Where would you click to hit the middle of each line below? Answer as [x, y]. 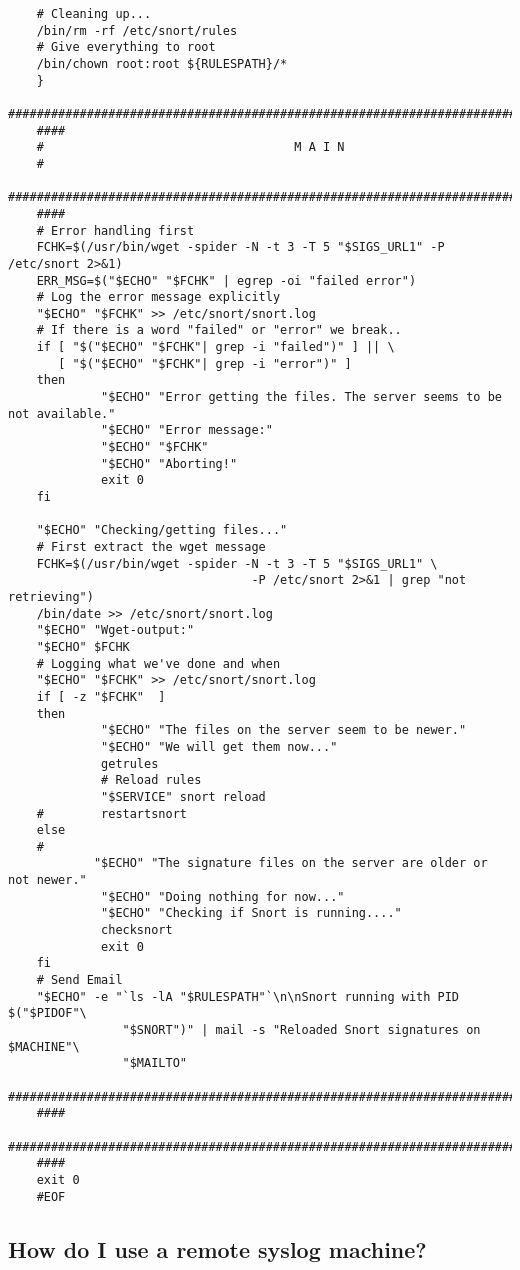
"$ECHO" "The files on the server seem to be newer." [284, 730]
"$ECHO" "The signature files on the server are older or [290, 863]
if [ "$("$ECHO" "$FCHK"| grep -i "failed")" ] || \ [215, 347]
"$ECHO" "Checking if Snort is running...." [251, 913]
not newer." [47, 880]
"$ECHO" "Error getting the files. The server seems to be [301, 397]
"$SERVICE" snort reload [183, 796]
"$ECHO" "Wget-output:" [115, 630]
